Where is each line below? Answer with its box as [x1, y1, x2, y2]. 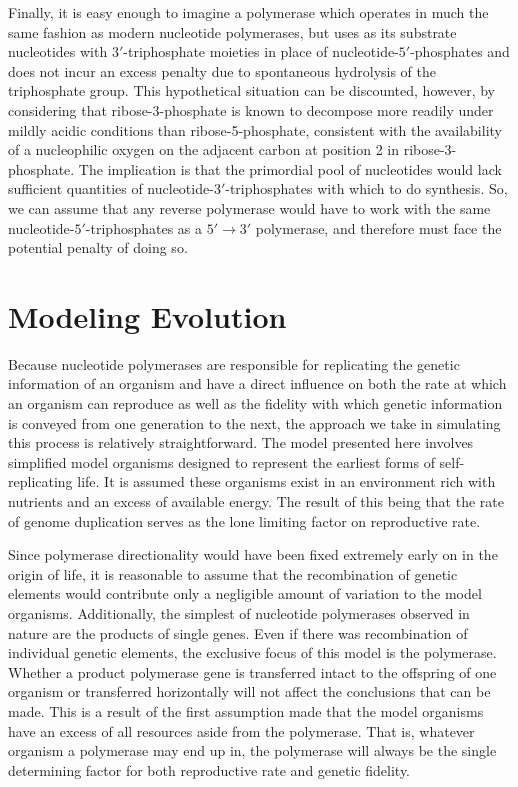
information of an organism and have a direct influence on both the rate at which [8, 373, 507, 394]
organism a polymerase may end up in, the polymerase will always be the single [8, 740, 497, 761]
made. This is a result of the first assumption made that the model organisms [8, 700, 484, 721]
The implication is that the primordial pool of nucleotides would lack [78, 158, 502, 179]
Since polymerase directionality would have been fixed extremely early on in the [8, 544, 498, 565]
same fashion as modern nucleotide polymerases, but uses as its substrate [8, 21, 457, 42]
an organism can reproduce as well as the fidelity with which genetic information [8, 393, 503, 414]
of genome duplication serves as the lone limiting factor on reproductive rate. [8, 510, 481, 531]
